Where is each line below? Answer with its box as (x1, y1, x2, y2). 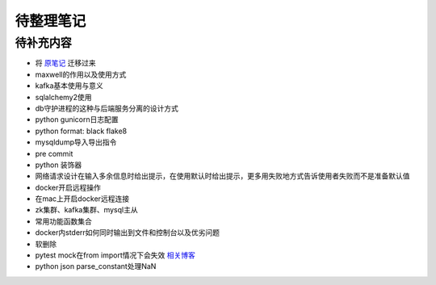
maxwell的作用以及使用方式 (35, 69, 127, 79)
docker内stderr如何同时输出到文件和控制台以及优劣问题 (35, 228, 220, 237)
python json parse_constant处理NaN (35, 262, 157, 271)
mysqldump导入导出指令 (35, 137, 117, 147)
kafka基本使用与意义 (35, 81, 104, 90)
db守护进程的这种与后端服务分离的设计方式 (35, 103, 179, 113)
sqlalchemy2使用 (35, 92, 92, 102)
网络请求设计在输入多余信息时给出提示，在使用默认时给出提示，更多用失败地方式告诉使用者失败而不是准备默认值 (35, 171, 410, 181)
